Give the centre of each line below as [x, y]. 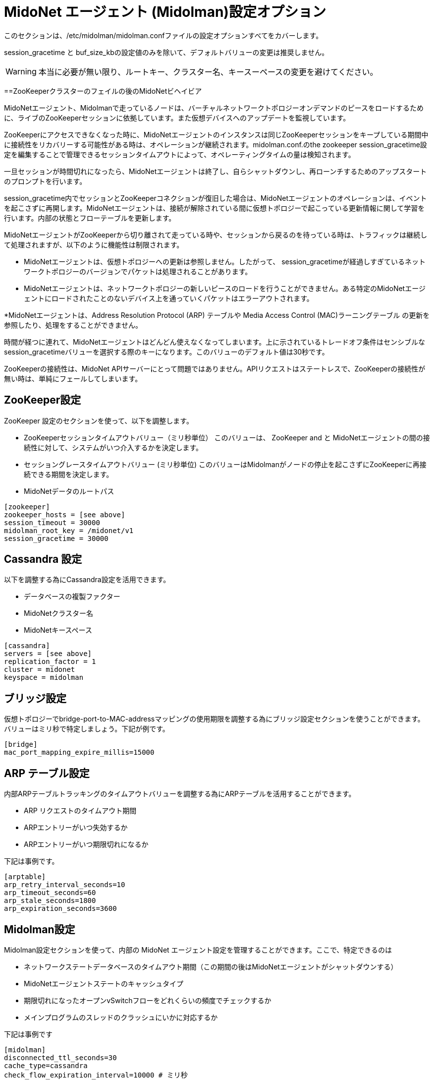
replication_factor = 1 [50, 662]
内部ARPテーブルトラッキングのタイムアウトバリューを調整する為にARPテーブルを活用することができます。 [180, 794]
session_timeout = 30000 [52, 522]
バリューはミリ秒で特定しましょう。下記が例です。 [87, 729]
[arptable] [25, 877]
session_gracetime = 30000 [56, 538]
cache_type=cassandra [46, 1065]
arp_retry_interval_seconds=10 [65, 885]
